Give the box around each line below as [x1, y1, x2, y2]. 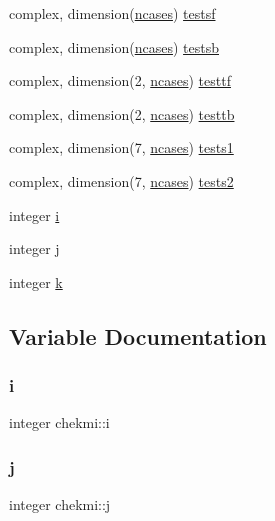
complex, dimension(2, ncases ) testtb [9, 103, 235, 124]
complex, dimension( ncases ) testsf [9, 3, 216, 23]
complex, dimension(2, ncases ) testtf [9, 70, 231, 91]
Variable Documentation [9, 320, 267, 351]
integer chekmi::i [9, 412, 110, 433]
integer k [9, 271, 63, 292]
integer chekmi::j [9, 494, 111, 515]
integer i [9, 204, 60, 225]
